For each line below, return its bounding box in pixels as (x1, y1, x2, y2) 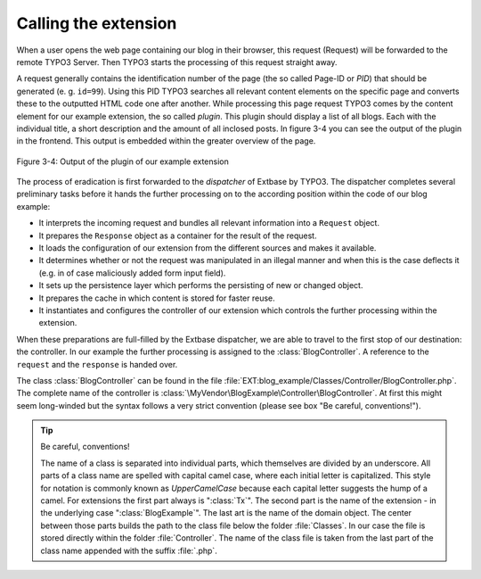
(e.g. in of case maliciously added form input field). (38, 268, 226, 278)
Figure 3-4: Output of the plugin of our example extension (16, 156, 229, 167)
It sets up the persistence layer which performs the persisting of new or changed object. (38, 280, 363, 291)
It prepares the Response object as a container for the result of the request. (38, 230, 317, 241)
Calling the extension (16, 13, 177, 33)
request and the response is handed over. (16, 359, 178, 369)
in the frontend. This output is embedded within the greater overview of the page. (16, 136, 316, 146)
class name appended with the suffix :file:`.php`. (40, 545, 217, 556)
